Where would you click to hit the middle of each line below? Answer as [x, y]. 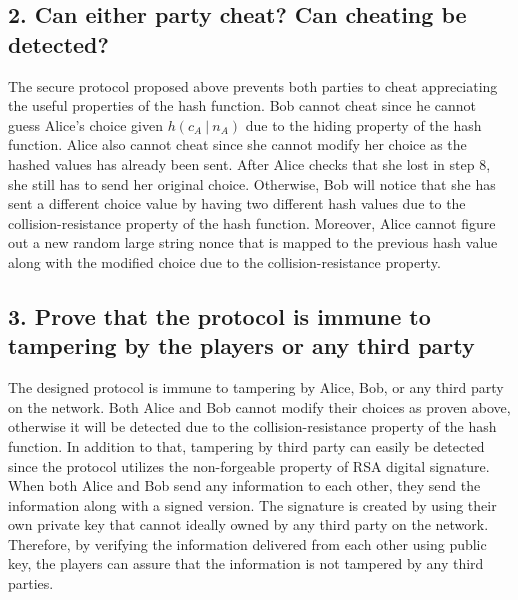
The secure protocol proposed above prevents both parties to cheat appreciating [253, 85]
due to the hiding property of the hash [363, 124]
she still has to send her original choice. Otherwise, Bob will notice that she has [252, 183]
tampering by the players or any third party [241, 345]
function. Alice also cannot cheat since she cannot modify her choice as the [237, 144]
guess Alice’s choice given [85, 124]
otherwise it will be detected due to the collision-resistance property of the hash [252, 426]
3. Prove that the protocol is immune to [219, 315]
